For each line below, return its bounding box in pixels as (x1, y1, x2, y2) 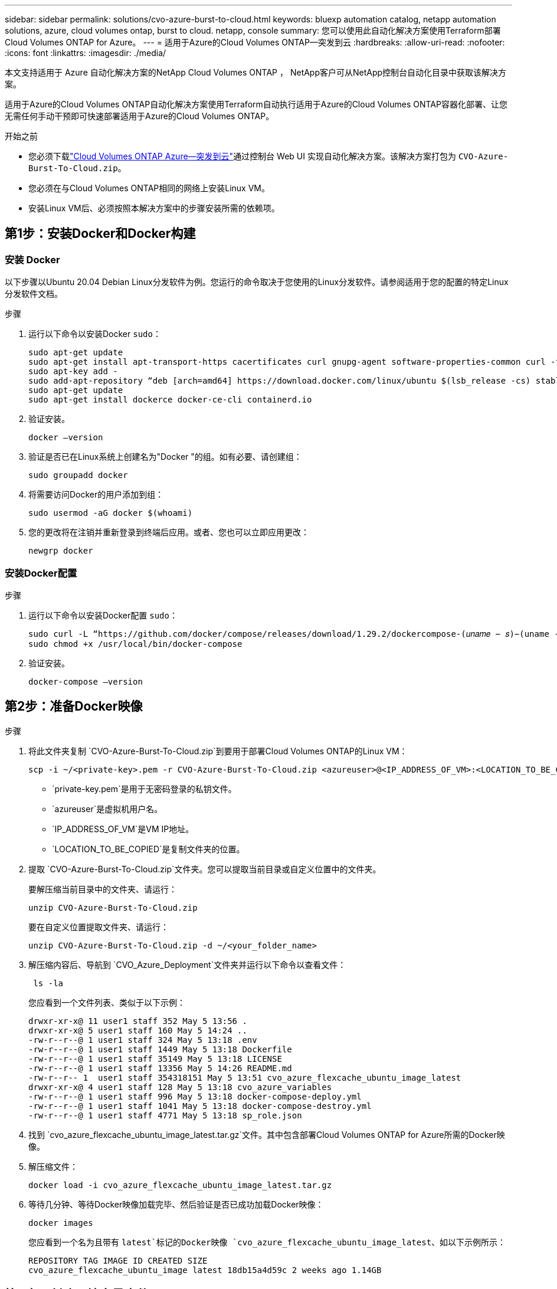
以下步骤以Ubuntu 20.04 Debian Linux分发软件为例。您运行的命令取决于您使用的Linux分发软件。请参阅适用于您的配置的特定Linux (5, 277, 509, 287)
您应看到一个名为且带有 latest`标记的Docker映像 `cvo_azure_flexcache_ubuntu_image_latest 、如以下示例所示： (28, 1236, 506, 1247)
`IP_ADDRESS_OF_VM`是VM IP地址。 (52, 823, 194, 834)
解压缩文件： (28, 1161, 78, 1172)
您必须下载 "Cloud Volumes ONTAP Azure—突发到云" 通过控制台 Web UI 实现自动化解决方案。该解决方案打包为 (28, 151, 456, 161)
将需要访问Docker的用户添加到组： (28, 489, 164, 500)
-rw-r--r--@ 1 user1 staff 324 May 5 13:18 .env (28, 1035, 257, 1045)
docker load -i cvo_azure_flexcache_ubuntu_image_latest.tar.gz (28, 1180, 332, 1190)
